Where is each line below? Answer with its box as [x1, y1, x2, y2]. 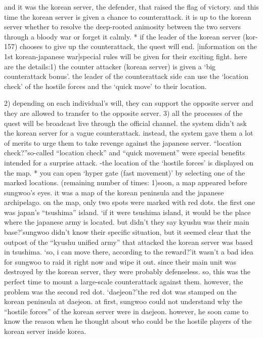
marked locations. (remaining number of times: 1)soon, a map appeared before [4, 177, 247, 188]
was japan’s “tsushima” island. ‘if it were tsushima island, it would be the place [4, 206, 251, 217]
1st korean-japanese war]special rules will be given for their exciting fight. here [4, 51, 247, 61]
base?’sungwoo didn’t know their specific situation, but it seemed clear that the [4, 227, 251, 237]
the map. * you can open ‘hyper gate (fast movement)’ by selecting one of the [4, 167, 245, 178]
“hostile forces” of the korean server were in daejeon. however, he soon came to [4, 306, 249, 316]
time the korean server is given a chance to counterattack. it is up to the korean [4, 11, 251, 22]
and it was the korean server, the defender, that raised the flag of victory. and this [4, 2, 259, 12]
